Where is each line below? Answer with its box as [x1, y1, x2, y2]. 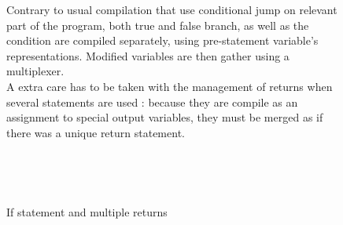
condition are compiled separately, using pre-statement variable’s [6, 32, 319, 49]
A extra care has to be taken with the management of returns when [6, 78, 333, 94]
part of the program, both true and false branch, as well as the [6, 16, 309, 33]
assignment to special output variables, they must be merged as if [6, 109, 323, 125]
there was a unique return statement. [6, 124, 185, 140]
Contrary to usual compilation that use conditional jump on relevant [6, 2, 337, 17]
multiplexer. [6, 63, 65, 79]
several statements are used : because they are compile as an [6, 93, 298, 110]
